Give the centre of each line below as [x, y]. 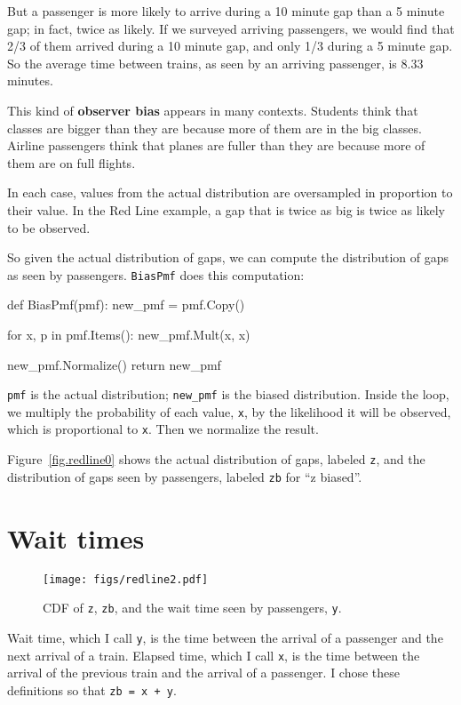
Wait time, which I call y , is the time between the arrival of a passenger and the [225, 637]
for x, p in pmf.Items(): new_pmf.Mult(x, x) [129, 334]
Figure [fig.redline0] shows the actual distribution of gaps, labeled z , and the [216, 459]
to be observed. [49, 227]
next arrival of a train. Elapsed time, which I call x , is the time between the [214, 655]
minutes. [30, 80]
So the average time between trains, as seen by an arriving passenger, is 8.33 [215, 63]
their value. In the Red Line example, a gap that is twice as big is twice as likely [226, 209]
